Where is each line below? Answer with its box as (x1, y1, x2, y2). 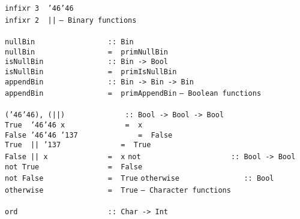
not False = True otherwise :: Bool (5, 174, 274, 183)
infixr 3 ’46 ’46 (5, 4, 74, 13)
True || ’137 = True (5, 141, 151, 150)
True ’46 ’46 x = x (5, 121, 143, 130)
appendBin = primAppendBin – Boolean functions (5, 89, 262, 98)
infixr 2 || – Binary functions (5, 16, 137, 25)
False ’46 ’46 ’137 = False (5, 130, 173, 139)
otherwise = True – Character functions (5, 186, 231, 195)
